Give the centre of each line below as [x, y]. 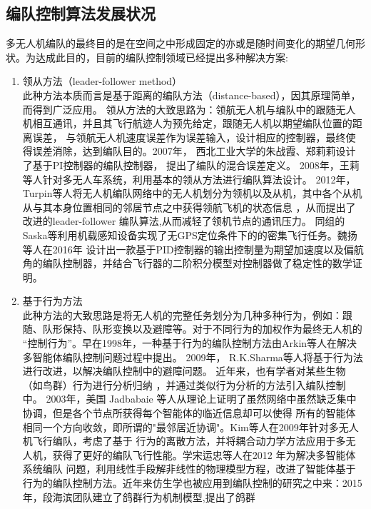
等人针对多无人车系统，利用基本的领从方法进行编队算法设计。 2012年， [189, 179]
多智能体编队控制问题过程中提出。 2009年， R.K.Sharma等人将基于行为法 [193, 357]
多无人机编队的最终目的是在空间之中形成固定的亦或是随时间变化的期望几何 [181, 43]
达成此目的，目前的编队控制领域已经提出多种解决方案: [162, 57]
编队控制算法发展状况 [81, 13]
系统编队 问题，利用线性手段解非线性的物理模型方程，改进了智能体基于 [189, 469]
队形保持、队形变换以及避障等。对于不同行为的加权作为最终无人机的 [202, 329]
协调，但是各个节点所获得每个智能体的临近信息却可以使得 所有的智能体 [189, 413]
